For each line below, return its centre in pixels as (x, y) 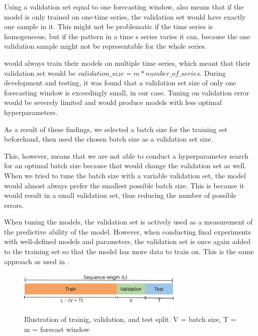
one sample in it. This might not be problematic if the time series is (109, 26)
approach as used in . (37, 261)
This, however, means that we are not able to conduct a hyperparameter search (126, 155)
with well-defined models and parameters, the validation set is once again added (127, 241)
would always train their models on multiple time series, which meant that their (127, 63)
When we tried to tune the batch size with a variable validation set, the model (125, 175)
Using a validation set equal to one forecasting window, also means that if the (124, 7)
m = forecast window (57, 329)
